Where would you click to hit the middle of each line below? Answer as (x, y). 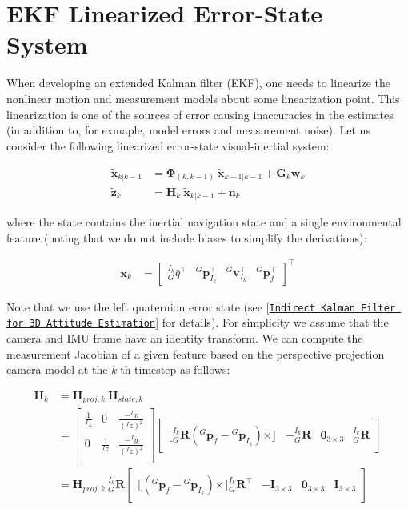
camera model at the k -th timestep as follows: (118, 369)
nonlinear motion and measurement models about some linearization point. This (203, 98)
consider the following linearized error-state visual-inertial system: (168, 145)
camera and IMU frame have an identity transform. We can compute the (185, 338)
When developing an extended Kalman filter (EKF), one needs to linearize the (199, 83)
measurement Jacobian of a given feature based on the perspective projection (196, 353)
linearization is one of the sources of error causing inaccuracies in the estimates (200, 114)
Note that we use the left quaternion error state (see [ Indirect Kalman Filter (201, 306)
